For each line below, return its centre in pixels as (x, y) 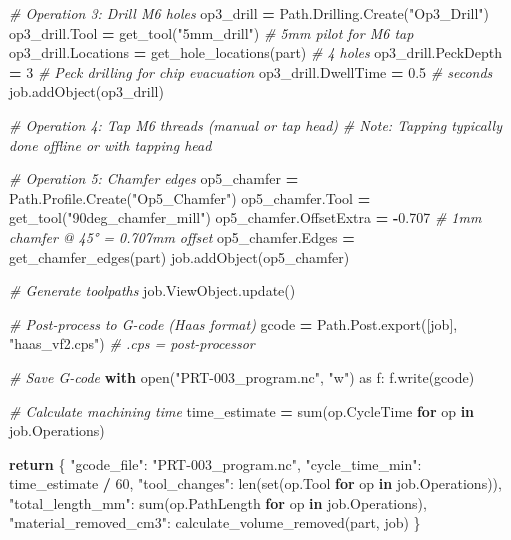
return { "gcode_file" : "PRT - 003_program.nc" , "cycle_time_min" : (215, 463)
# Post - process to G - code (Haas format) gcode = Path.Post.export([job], (233, 323)
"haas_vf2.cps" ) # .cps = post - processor (132, 343)
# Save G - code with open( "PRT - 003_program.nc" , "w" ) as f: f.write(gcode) (242, 376)
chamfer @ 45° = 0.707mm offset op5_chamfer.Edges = (182, 236)
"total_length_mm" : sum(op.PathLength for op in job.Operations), (218, 502)
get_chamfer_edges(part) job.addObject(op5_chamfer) (179, 256)
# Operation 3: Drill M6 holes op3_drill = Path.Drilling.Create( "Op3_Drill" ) (249, 13)
